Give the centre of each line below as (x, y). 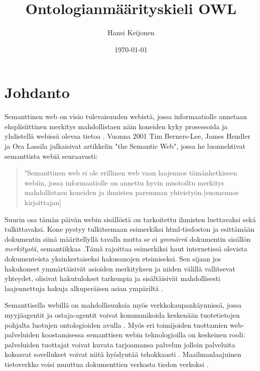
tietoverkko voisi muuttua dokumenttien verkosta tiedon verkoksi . (107, 364)
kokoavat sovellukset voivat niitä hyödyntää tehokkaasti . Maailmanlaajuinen (123, 354)
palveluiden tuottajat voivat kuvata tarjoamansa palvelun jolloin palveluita (120, 344)
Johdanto (37, 92)
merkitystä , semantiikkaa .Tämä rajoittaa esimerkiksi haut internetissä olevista (126, 249)
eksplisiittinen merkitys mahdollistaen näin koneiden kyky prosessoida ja (116, 126)
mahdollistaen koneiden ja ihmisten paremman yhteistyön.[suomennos (132, 192)
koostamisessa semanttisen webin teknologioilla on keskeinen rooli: (143, 335)
